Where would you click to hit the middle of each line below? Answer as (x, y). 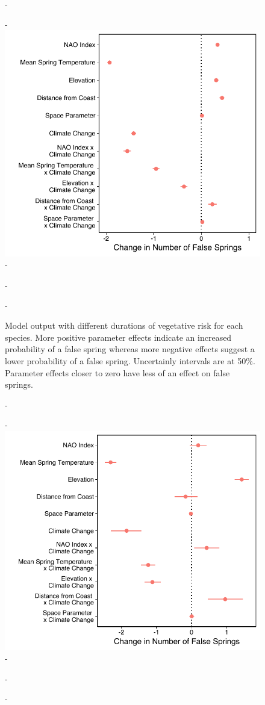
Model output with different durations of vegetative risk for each (124, 325)
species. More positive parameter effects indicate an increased (118, 337)
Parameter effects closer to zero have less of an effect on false (117, 372)
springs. (19, 384)
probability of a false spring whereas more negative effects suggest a (130, 349)
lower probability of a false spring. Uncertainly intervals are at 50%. (130, 360)
